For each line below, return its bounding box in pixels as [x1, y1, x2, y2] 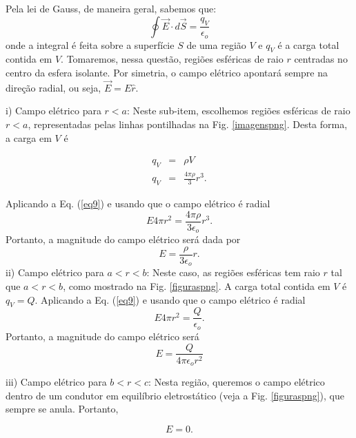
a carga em [6, 130, 52, 145]
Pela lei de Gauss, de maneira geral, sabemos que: [6, 1, 217, 15]
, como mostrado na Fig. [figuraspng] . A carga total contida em [63, 279, 330, 293]
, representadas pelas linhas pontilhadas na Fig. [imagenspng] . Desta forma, [28, 117, 348, 132]
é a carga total [277, 37, 339, 52]
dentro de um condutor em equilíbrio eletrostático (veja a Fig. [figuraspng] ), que [6, 388, 344, 402]
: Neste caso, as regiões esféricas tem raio [146, 265, 320, 280]
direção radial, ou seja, [6, 80, 101, 94]
